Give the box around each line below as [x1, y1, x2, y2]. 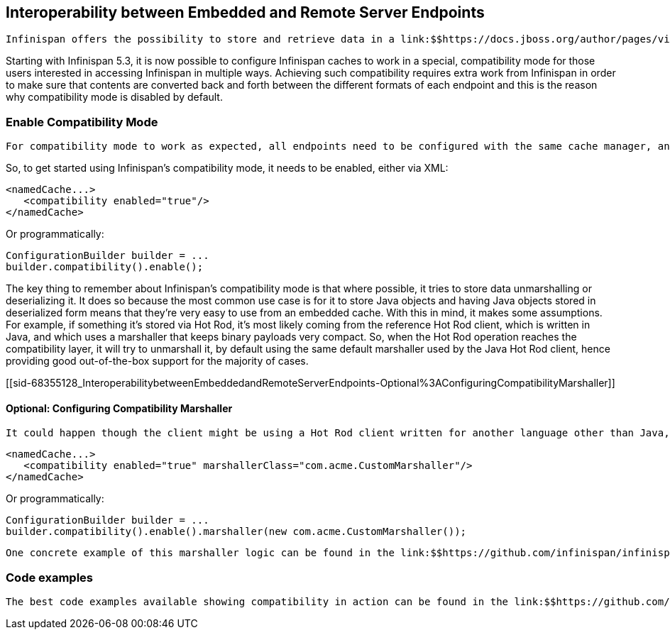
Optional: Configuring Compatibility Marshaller [6, 402, 233, 414]
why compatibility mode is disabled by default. [6, 91, 223, 104]
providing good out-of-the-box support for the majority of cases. [6, 355, 309, 368]
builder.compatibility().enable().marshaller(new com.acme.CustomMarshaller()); [6, 526, 467, 538]
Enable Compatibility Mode [6, 114, 158, 129]
